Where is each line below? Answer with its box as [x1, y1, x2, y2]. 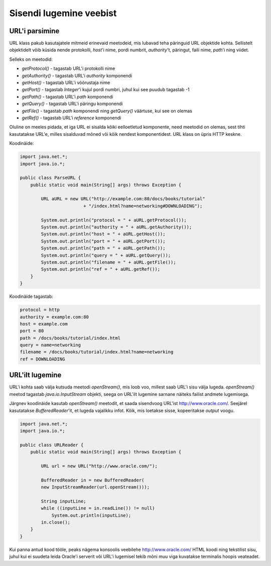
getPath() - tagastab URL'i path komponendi [22, 94, 113, 100]
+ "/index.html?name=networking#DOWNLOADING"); [83, 203, 203, 209]
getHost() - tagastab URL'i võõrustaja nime [22, 79, 110, 86]
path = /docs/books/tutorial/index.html [20, 335, 120, 341]
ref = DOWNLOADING [20, 356, 65, 362]
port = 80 [20, 328, 44, 334]
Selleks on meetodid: [9, 56, 53, 62]
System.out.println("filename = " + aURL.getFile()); [41, 259, 176, 265]
